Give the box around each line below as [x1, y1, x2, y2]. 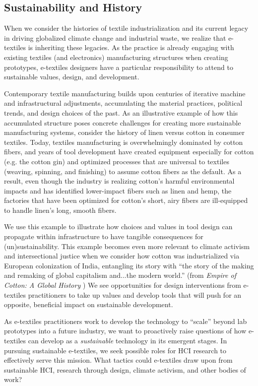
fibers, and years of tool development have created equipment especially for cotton [4, 146, 254, 157]
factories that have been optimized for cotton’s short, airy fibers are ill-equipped [4, 195, 248, 205]
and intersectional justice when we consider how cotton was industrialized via [4, 251, 240, 261]
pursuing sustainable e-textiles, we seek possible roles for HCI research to [4, 345, 227, 355]
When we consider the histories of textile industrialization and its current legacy [4, 23, 249, 33]
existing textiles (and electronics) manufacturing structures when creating [4, 52, 228, 62]
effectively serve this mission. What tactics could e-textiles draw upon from [4, 355, 233, 365]
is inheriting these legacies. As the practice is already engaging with [28, 42, 234, 53]
